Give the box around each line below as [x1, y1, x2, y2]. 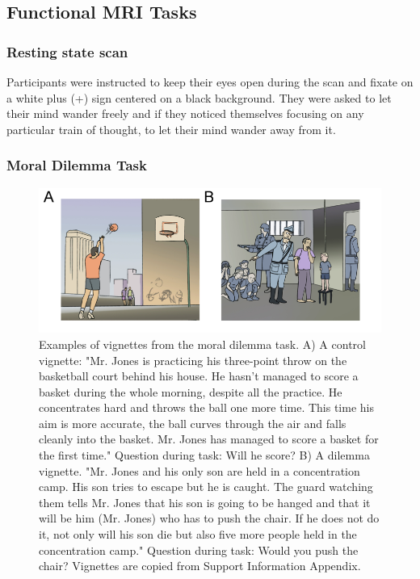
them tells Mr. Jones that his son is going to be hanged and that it [39, 493, 371, 510]
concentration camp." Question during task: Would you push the [39, 541, 359, 558]
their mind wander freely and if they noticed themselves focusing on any [6, 105, 364, 122]
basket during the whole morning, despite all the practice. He [39, 383, 342, 400]
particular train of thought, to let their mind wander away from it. [6, 120, 336, 137]
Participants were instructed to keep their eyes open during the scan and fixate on [6, 73, 414, 90]
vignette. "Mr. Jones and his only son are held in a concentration [39, 462, 360, 479]
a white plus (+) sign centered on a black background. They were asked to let [6, 89, 392, 106]
